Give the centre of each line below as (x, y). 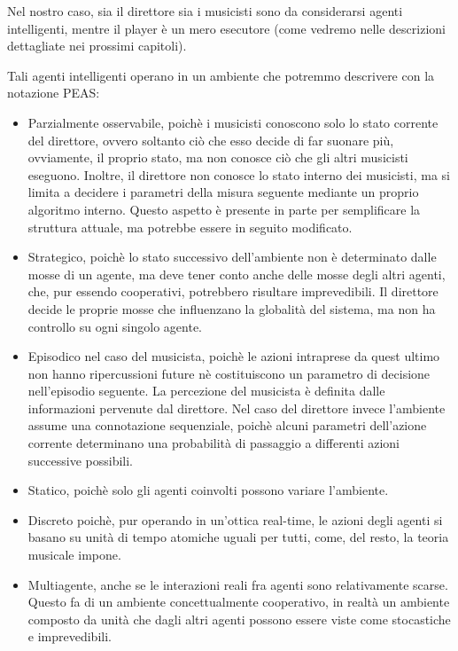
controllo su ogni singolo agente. (115, 326)
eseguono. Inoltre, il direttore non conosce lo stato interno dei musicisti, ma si (239, 174)
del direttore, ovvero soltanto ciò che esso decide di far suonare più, (211, 140)
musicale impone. (74, 555)
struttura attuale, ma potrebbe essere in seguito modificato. (190, 227)
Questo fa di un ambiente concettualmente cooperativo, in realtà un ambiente (239, 602)
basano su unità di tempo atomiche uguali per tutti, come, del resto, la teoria (238, 537)
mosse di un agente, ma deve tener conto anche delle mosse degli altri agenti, (237, 274)
